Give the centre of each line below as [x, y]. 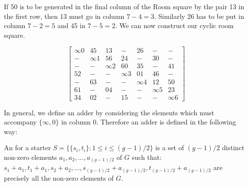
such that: [147, 157]
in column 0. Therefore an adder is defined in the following [149, 122]
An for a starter [27, 147]
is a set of [170, 147]
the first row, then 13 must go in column [64, 16]
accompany [20, 122]
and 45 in [72, 25]
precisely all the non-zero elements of [59, 178]
